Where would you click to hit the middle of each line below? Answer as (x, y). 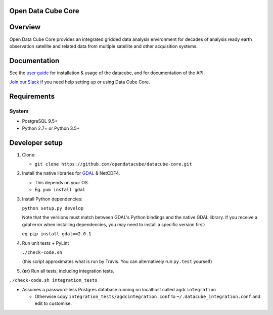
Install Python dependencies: (52, 199)
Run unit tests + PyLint (45, 243)
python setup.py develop (53, 208)
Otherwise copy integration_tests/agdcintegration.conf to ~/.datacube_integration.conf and (147, 296)
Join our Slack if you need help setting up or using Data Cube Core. (80, 82)
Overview (25, 27)
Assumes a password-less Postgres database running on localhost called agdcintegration (119, 289)
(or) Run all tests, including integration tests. (68, 271)
